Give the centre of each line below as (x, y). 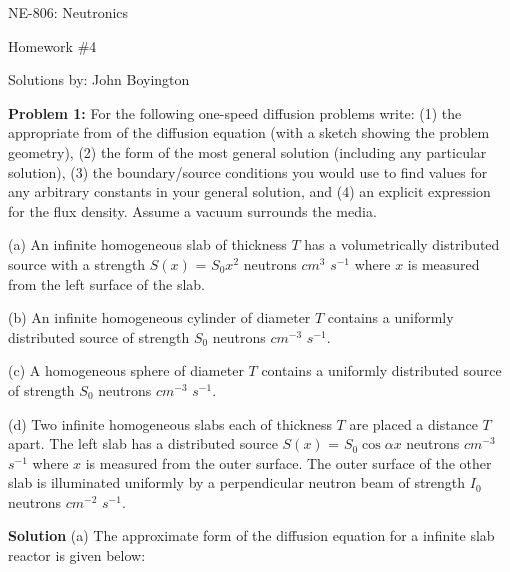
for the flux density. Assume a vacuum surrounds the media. (192, 210)
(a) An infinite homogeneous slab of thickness (147, 244)
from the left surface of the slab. (107, 283)
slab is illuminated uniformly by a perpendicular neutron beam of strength (237, 482)
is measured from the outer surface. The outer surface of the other (288, 462)
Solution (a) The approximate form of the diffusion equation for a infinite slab (251, 535)
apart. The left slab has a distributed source (143, 443)
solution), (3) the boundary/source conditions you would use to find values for (248, 171)
